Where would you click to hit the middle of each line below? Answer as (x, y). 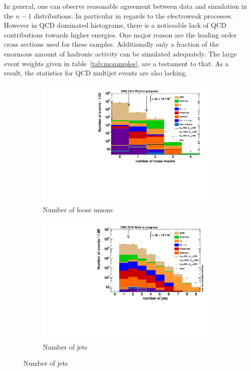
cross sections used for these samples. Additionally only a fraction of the (112, 44)
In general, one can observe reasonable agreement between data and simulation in (125, 6)
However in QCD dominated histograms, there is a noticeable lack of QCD (115, 25)
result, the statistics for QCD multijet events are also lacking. (96, 73)
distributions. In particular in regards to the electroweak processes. (133, 15)
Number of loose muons (78, 210)
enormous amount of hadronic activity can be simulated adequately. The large (120, 53)
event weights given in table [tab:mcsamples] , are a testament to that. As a (116, 63)
